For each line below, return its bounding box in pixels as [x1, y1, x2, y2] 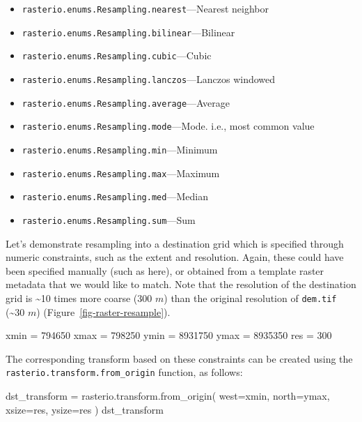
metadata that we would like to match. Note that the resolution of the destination [6, 277, 356, 292]
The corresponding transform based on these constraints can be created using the [6, 351, 353, 366]
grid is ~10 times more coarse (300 [6, 290, 152, 305]
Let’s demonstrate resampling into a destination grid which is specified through [6, 236, 344, 250]
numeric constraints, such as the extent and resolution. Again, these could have [6, 250, 344, 264]
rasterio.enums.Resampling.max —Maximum [22, 165, 220, 180]
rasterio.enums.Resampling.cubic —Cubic [22, 48, 212, 63]
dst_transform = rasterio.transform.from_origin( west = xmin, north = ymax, [6, 389, 330, 403]
